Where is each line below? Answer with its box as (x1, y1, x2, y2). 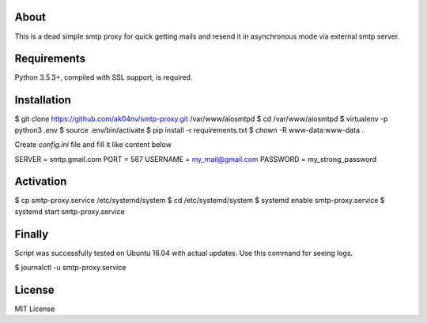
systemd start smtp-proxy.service (14, 206, 126, 216)
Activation (14, 175, 67, 189)
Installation (14, 93, 71, 107)
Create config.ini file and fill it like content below (14, 140, 172, 149)
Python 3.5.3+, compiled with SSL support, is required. (14, 73, 193, 82)
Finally (14, 227, 49, 241)
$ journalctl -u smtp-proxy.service (14, 263, 127, 272)
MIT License (14, 304, 55, 314)
